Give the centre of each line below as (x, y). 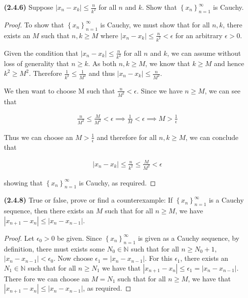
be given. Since (79, 238)
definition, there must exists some (54, 248)
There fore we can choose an (47, 278)
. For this (159, 258)
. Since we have (160, 90)
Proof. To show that (34, 24)
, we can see (223, 90)
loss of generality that (37, 63)
